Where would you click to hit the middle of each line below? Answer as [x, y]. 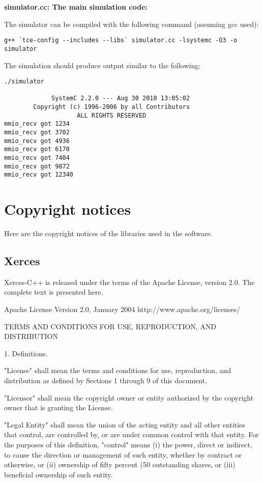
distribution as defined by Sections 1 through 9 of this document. [106, 380]
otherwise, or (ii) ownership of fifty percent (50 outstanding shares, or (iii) [120, 464]
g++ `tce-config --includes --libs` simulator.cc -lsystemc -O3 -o [121, 40]
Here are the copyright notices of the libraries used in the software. [108, 233]
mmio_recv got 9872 [37, 166]
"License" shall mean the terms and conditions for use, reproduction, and [118, 370]
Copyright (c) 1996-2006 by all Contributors [112, 107]
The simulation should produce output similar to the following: [103, 65]
